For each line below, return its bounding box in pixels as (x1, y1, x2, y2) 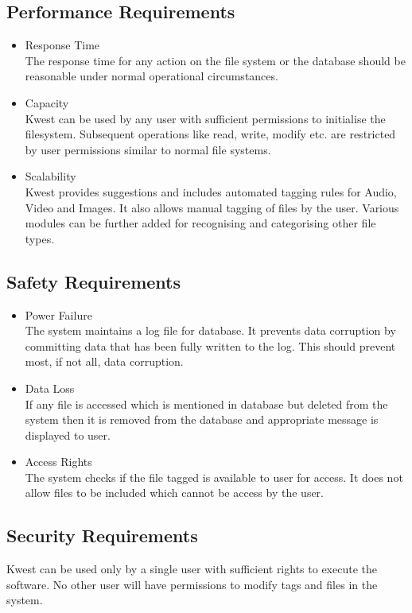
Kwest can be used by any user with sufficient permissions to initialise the (25, 110, 386, 126)
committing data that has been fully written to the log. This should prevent (25, 337, 396, 354)
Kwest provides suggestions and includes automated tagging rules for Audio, (25, 183, 397, 200)
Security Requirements (6, 523, 198, 548)
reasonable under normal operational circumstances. (25, 68, 278, 84)
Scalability (25, 168, 76, 184)
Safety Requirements (6, 269, 181, 293)
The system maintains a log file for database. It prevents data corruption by (25, 322, 396, 339)
